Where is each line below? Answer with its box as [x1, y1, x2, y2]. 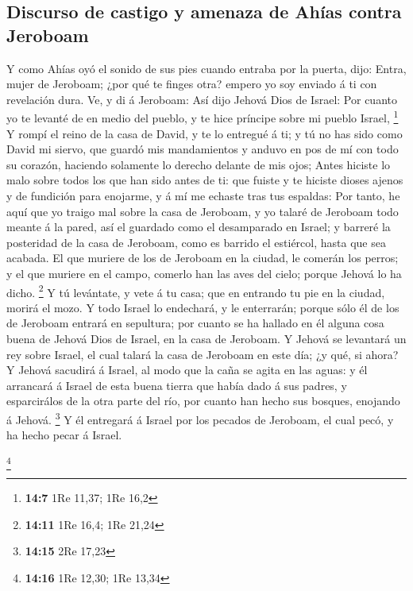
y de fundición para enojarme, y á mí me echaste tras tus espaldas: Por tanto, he [6, 187, 400, 203]
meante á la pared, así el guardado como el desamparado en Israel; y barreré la [6, 218, 391, 235]
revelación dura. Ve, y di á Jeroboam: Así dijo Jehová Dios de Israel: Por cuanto [6, 91, 397, 107]
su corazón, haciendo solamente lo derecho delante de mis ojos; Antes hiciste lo [6, 156, 391, 172]
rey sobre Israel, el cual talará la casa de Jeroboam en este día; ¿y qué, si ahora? [6, 346, 399, 362]
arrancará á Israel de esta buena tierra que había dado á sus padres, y [6, 377, 347, 393]
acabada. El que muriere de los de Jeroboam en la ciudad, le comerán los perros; [6, 249, 399, 266]
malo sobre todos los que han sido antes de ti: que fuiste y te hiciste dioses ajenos [6, 172, 403, 188]
